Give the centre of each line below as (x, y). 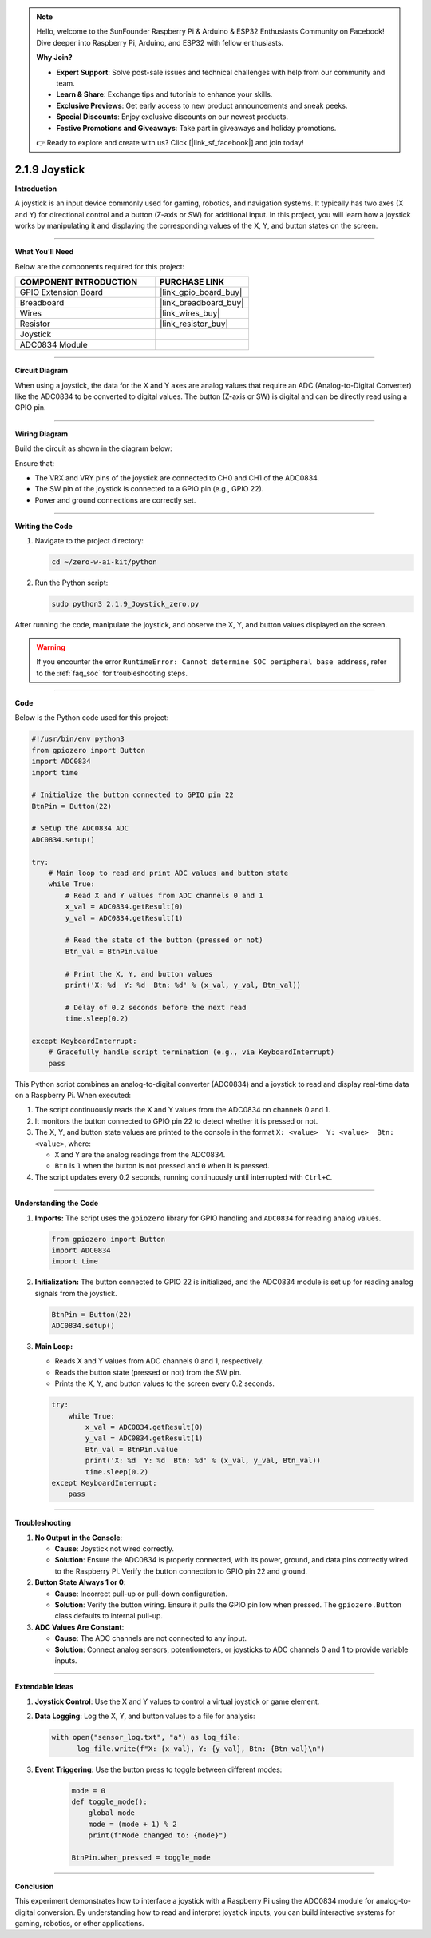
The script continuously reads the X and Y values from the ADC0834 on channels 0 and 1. (182, 1110)
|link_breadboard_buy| (202, 303)
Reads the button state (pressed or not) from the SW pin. (148, 1372)
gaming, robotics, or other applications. (79, 1924)
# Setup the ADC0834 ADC (80, 828)
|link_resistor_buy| (194, 324)
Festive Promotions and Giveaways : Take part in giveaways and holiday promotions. (196, 128)
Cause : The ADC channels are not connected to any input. (151, 1638)
